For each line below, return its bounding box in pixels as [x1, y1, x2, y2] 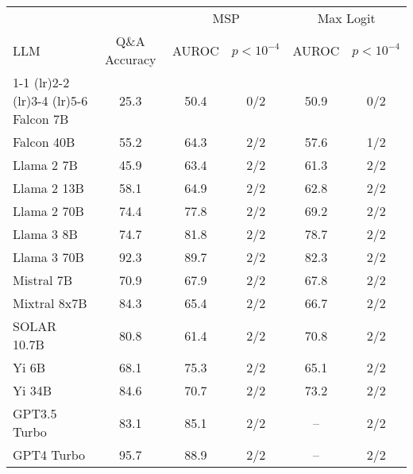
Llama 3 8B [13, 225, 78, 243]
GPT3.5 [13, 404, 57, 422]
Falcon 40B [13, 133, 75, 151]
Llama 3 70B [13, 248, 84, 266]
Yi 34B [13, 381, 52, 399]
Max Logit [317, 9, 376, 27]
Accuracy [105, 50, 156, 68]
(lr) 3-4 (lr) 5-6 [13, 91, 88, 110]
